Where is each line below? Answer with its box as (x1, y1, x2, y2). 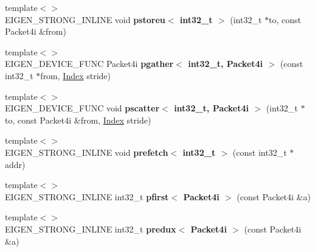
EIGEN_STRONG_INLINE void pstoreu (5, 13, 165, 26)
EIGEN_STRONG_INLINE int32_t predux (5, 222, 176, 235)
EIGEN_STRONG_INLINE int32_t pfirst (5, 190, 169, 203)
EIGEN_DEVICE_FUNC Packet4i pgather (5, 57, 174, 70)
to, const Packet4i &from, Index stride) (5, 113, 151, 126)
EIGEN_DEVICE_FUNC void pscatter (5, 102, 160, 114)
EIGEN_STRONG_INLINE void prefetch (5, 145, 168, 158)
